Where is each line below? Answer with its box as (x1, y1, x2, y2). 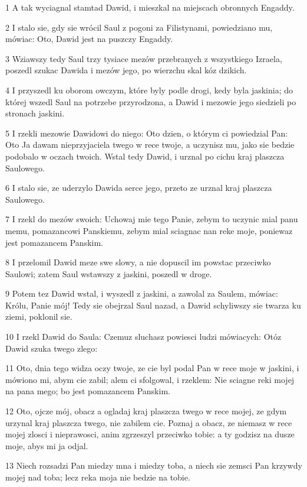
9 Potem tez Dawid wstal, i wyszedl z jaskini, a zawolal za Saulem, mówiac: (5, 287, 278, 300)
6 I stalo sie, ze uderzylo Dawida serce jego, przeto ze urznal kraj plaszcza (5, 181, 272, 194)
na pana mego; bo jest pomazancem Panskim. (5, 385, 170, 397)
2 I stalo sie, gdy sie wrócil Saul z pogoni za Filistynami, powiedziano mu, (5, 21, 273, 33)
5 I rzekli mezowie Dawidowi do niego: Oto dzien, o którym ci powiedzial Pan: (5, 126, 288, 139)
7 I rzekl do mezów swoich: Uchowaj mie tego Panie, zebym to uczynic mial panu (5, 213, 298, 225)
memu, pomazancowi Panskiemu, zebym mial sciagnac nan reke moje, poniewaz (5, 224, 293, 236)
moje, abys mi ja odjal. (5, 439, 88, 452)
